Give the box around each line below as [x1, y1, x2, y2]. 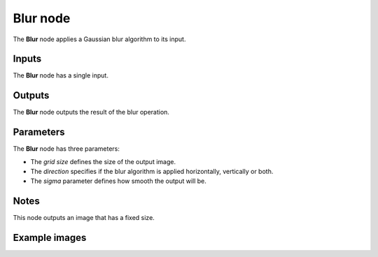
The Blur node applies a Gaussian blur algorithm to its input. [13, 35, 186, 43]
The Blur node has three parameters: [13, 145, 120, 153]
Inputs [13, 53, 42, 65]
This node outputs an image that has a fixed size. [13, 214, 155, 222]
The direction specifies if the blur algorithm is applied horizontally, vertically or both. [30, 168, 274, 176]
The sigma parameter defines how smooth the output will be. [30, 177, 206, 185]
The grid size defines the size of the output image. [30, 157, 176, 166]
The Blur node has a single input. [13, 71, 108, 80]
